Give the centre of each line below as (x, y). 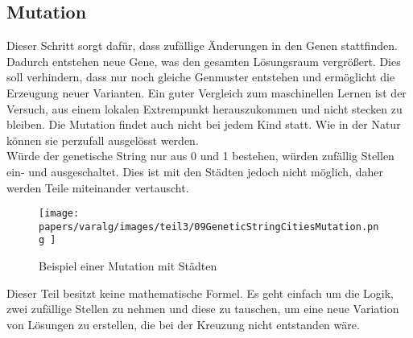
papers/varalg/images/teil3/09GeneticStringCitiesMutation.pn (209, 227)
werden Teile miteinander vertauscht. (98, 187)
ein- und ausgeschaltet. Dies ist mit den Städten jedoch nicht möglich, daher (195, 171)
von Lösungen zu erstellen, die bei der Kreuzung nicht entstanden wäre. (183, 324)
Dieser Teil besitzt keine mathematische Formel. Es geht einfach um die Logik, (200, 293)
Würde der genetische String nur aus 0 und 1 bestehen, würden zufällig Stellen (200, 156)
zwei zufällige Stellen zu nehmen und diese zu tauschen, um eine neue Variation (203, 309)
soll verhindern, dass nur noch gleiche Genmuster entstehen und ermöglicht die (201, 77)
